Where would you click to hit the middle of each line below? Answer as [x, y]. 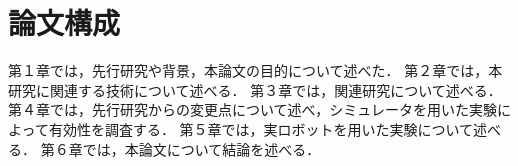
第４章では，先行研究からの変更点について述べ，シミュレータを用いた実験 [252, 109]
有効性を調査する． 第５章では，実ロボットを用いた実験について [261, 128]
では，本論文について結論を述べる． [201, 148]
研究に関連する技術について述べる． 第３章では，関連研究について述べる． [255, 89]
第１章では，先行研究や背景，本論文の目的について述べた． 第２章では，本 [255, 70]
